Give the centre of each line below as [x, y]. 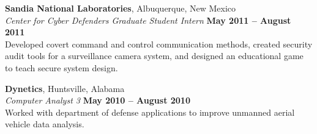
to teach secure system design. [62, 67]
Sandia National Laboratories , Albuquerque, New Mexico [121, 8]
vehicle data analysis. [45, 124]
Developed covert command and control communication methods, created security [159, 44]
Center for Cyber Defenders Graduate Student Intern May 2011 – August [148, 20]
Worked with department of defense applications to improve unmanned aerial [150, 112]
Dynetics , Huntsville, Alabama [65, 88]
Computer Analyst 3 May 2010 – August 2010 [98, 100]
